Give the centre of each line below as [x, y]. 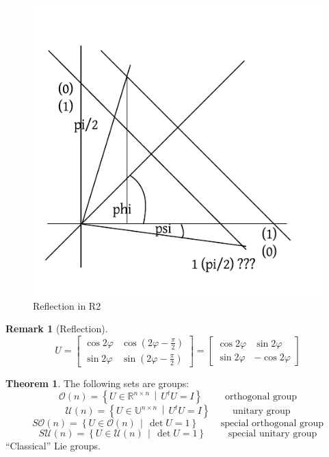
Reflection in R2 [67, 305]
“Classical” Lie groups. [53, 446]
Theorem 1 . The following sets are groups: [97, 383]
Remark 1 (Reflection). [57, 329]
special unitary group [273, 434]
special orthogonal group [272, 424]
